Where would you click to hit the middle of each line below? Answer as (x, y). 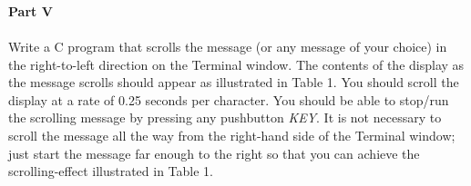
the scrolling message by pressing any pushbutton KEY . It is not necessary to (225, 117)
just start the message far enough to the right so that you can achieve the (214, 153)
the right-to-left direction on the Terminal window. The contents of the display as (236, 64)
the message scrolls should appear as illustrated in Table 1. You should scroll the (234, 82)
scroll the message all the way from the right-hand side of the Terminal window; (232, 135)
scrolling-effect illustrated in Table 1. (111, 171)
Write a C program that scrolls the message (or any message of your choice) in (228, 46)
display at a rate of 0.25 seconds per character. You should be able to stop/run (229, 99)
